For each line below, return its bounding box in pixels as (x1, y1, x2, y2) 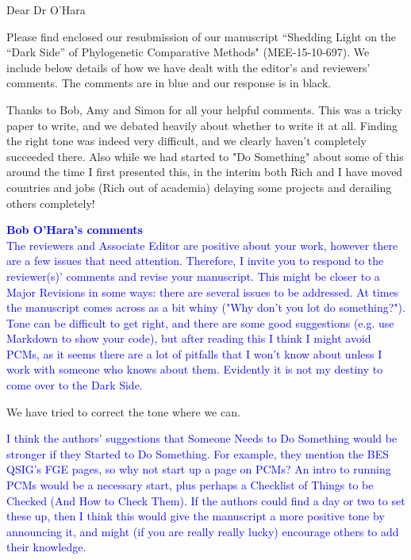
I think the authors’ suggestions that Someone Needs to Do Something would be (6, 430, 398, 447)
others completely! (6, 194, 95, 211)
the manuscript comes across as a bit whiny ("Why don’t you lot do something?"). (6, 299, 405, 316)
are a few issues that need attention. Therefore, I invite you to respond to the (6, 252, 384, 269)
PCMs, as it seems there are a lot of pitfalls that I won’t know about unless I (6, 345, 382, 362)
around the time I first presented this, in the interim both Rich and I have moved (6, 163, 403, 180)
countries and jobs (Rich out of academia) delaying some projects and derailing (6, 178, 392, 195)
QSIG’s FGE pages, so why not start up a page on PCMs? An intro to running (6, 461, 391, 478)
